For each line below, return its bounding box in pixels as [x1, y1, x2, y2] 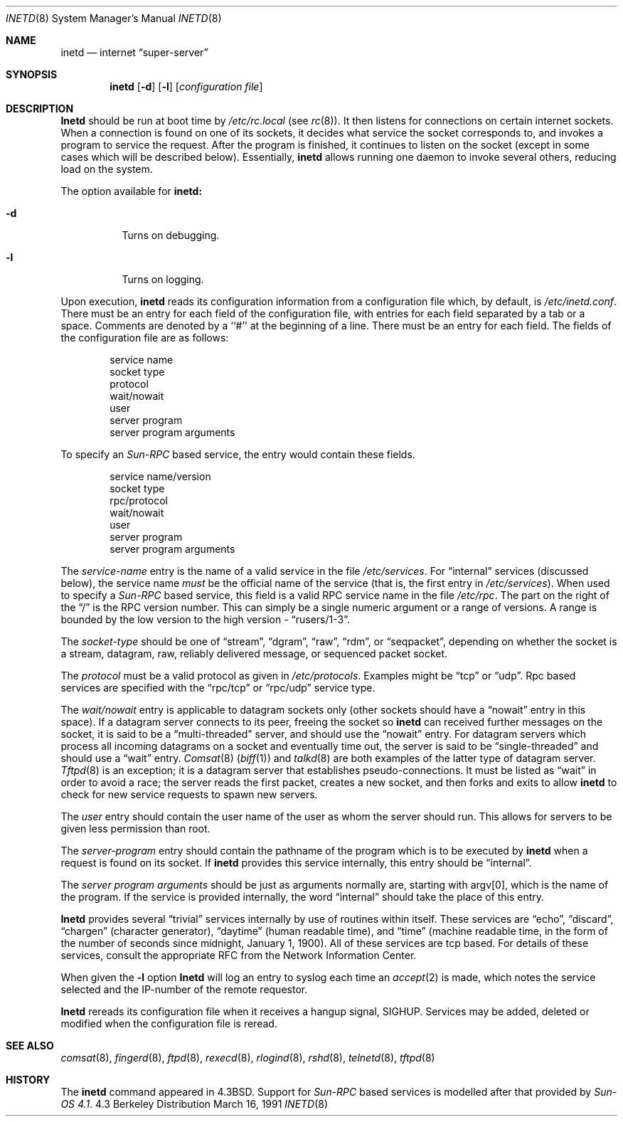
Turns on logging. [122, 273, 204, 285]
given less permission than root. [60, 822, 211, 835]
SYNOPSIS [6, 68, 58, 80]
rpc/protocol [110, 494, 168, 507]
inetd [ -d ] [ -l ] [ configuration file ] [110, 80, 263, 92]
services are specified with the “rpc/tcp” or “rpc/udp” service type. [60, 682, 376, 694]
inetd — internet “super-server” [60, 46, 208, 58]
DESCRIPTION [6, 102, 74, 115]
